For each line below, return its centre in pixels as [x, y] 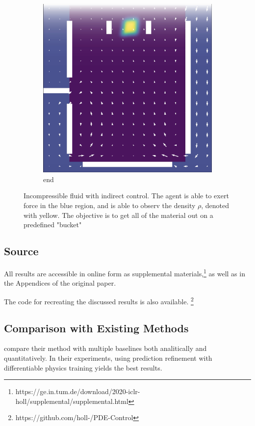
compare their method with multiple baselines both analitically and [105, 348]
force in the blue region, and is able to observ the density [110, 205]
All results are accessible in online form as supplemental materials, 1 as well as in [125, 273]
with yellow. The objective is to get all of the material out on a [118, 215]
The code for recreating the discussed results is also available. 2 [99, 300]
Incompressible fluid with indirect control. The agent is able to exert [126, 196]
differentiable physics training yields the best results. [83, 367]
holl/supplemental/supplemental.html [72, 401]
